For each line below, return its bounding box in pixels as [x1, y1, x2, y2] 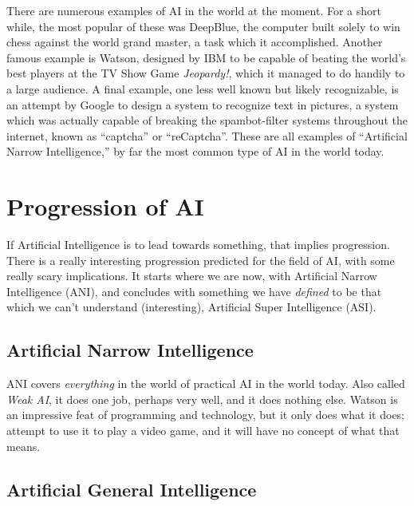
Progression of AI [6, 190, 204, 223]
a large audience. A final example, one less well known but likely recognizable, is [6, 80, 399, 97]
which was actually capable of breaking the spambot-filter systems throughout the [6, 112, 408, 128]
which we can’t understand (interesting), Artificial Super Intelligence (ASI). [6, 298, 377, 315]
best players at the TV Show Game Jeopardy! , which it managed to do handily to [6, 65, 405, 81]
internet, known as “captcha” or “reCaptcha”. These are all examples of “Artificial [6, 127, 408, 144]
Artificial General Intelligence [6, 476, 257, 501]
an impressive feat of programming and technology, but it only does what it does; [6, 406, 404, 423]
